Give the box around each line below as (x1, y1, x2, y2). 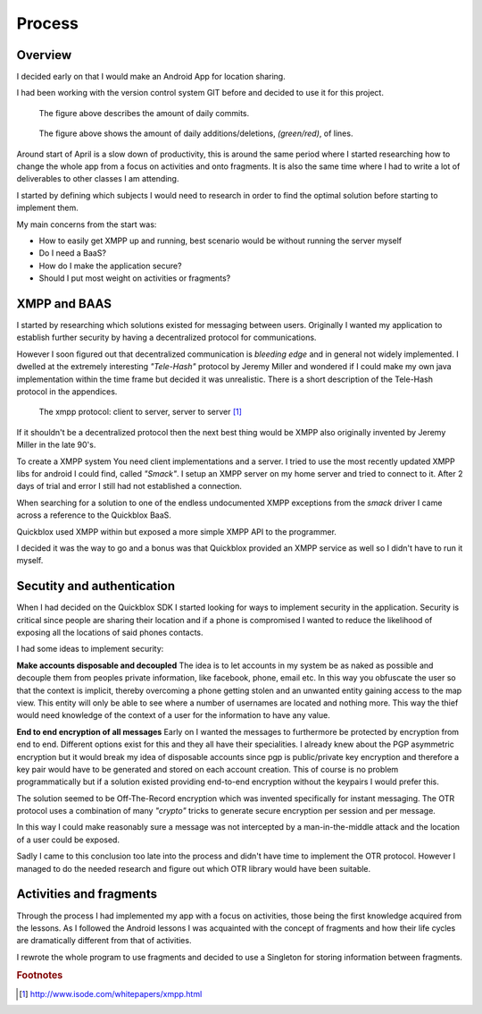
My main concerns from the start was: (16, 219, 157, 230)
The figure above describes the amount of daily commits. (38, 107, 250, 118)
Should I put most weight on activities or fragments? (38, 273, 231, 283)
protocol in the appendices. (16, 386, 118, 397)
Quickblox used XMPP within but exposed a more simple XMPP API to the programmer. (16, 526, 337, 537)
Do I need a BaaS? (38, 248, 107, 258)
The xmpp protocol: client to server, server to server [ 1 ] (38, 407, 243, 418)
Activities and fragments (16, 886, 158, 902)
